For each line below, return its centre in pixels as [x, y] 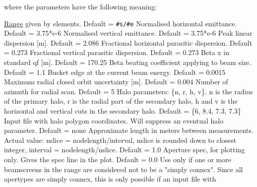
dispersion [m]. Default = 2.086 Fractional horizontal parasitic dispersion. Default [128, 42]
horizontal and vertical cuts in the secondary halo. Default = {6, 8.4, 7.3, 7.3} [123, 111]
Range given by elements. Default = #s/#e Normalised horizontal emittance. [121, 23]
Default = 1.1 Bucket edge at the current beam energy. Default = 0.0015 [115, 72]
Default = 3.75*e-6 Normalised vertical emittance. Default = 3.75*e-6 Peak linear [128, 33]
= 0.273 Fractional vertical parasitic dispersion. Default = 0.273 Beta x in [117, 52]
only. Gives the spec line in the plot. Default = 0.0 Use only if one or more [118, 159]
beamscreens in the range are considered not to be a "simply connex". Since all [124, 169]
